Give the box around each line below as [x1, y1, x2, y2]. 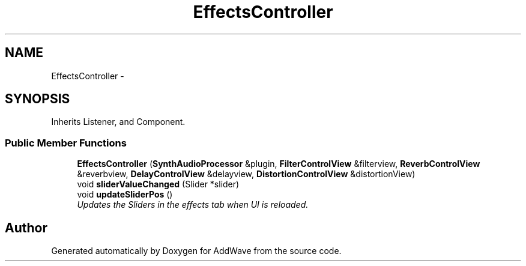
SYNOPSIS [5, 91, 70, 107]
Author [5, 220, 47, 235]
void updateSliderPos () [77, 189, 173, 200]
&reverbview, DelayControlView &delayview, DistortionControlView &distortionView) [77, 169, 416, 180]
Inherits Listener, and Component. [51, 116, 186, 127]
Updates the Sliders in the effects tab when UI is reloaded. [77, 199, 309, 210]
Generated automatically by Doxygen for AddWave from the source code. [51, 246, 342, 256]
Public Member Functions [5, 136, 127, 149]
